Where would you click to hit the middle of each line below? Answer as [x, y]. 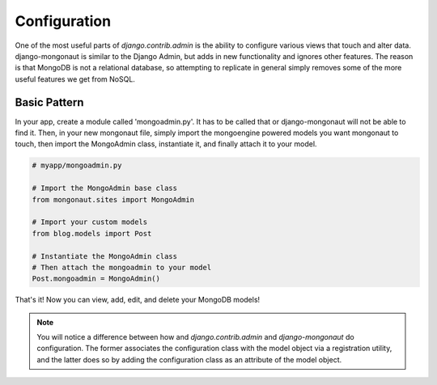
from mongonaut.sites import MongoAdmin [113, 199]
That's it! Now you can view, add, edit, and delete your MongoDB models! [138, 300]
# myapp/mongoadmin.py [77, 165]
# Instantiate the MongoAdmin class [105, 256]
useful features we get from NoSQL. [75, 79]
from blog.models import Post [92, 233]
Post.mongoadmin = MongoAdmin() [96, 279]
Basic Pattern [49, 102]
